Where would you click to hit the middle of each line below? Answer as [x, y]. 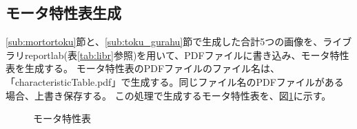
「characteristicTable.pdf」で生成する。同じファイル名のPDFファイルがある [175, 81]
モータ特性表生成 [63, 13]
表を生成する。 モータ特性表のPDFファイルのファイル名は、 [143, 68]
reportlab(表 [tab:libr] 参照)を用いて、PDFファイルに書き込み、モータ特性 [187, 55]
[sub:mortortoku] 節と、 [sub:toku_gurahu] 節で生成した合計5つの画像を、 [164, 42]
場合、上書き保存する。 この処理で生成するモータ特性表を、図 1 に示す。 [169, 95]
